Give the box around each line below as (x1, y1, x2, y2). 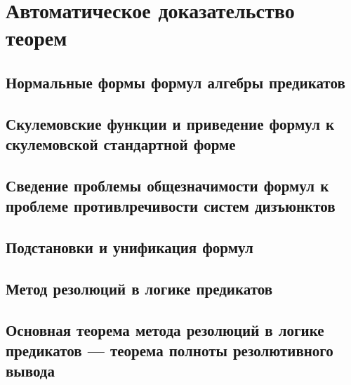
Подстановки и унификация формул (6, 236, 253, 258)
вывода (6, 360, 55, 381)
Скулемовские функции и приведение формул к (6, 112, 335, 134)
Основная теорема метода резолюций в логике (6, 318, 324, 340)
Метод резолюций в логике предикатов (6, 277, 273, 299)
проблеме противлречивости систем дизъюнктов (6, 195, 336, 217)
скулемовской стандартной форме (6, 133, 236, 155)
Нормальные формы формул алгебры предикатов (6, 71, 345, 93)
